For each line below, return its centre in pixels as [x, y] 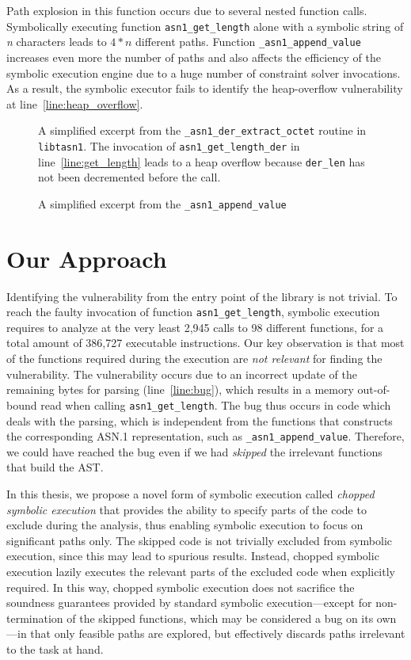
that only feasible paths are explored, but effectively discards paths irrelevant [218, 633]
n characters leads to [57, 42]
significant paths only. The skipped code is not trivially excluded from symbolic [200, 540]
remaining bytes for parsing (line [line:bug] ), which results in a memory [180, 389]
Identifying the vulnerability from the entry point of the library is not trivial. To [202, 296]
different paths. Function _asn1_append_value [248, 42]
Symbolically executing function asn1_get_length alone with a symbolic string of [205, 26]
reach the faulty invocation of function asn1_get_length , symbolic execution [193, 312]
